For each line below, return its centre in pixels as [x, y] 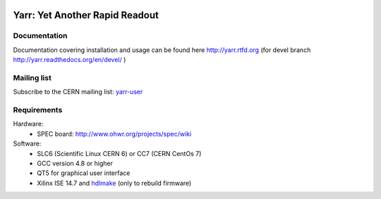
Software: [27, 143]
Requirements [38, 110]
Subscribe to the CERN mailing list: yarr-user [78, 92]
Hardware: [28, 124]
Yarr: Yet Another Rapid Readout [86, 15]
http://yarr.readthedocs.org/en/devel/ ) [69, 60]
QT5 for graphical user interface [84, 173]
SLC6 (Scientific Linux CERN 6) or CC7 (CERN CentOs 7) [119, 153]
